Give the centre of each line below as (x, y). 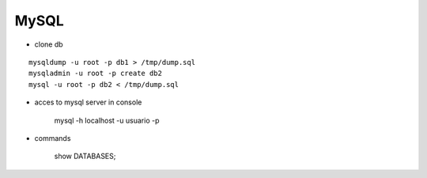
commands (53, 138)
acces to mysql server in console (88, 102)
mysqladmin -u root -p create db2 (95, 74)
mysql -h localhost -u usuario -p (107, 120)
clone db (49, 44)
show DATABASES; (85, 156)
